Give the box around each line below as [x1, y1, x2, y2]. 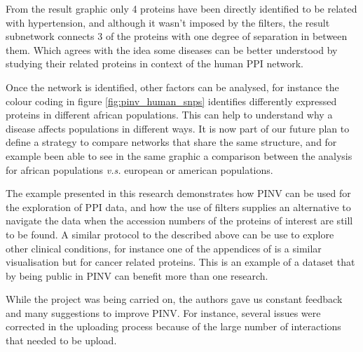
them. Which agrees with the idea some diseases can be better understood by [6, 42, 338, 57]
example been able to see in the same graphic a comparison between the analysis [6, 148, 352, 163]
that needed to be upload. [6, 333, 117, 348]
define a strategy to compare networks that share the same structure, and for [6, 135, 337, 149]
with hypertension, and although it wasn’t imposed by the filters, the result [6, 15, 330, 29]
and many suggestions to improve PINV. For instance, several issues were [6, 305, 321, 320]
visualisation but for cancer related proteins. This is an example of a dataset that [6, 255, 355, 269]
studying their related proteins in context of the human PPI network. [6, 56, 304, 71]
